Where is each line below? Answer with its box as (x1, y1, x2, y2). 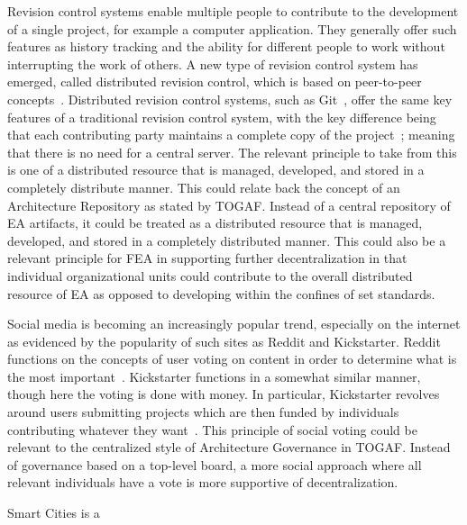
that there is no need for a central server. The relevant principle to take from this (7, 142, 457, 161)
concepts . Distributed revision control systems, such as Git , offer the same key (7, 89, 453, 108)
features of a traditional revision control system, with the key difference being (7, 107, 436, 126)
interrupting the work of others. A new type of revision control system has (7, 54, 418, 73)
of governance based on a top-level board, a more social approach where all (7, 455, 422, 474)
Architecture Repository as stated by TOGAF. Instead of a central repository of (7, 195, 451, 214)
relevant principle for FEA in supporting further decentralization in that (7, 249, 407, 267)
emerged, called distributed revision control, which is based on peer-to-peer (7, 72, 422, 91)
